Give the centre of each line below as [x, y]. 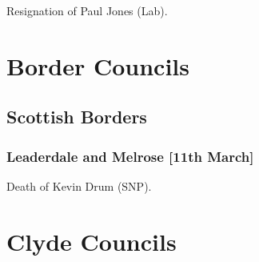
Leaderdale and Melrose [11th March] [130, 156]
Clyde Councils [92, 241]
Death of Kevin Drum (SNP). [79, 185]
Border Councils [98, 65]
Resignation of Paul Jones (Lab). [87, 10]
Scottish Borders [77, 117]
